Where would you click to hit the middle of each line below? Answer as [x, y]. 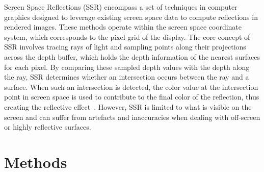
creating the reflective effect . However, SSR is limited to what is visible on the [128, 106]
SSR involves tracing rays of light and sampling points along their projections [125, 47]
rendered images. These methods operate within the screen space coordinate [123, 27]
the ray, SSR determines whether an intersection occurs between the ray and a [127, 77]
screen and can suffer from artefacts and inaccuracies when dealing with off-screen [132, 117]
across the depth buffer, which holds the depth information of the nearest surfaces [132, 56]
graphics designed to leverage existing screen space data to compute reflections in [131, 17]
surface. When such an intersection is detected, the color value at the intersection [131, 87]
